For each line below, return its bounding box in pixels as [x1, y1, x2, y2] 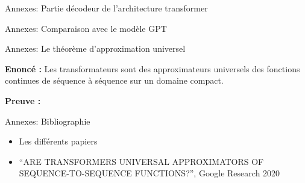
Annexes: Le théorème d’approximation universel [5, 42, 186, 55]
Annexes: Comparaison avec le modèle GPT [5, 22, 167, 34]
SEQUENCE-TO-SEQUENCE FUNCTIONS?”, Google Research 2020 [19, 167, 280, 179]
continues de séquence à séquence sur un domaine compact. [5, 74, 224, 87]
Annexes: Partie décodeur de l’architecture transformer [5, 2, 208, 14]
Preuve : [5, 94, 41, 107]
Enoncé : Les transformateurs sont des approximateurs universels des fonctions [5, 62, 300, 75]
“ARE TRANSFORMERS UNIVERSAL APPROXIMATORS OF [19, 155, 264, 167]
